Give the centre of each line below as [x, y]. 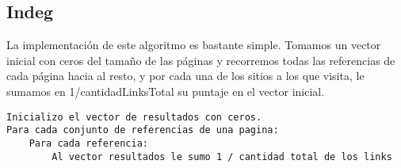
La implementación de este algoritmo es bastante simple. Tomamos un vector [194, 45]
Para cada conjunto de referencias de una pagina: [143, 130]
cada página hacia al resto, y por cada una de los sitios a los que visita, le [185, 76]
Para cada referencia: [88, 143]
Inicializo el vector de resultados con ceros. [134, 117]
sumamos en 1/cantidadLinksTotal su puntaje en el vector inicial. [166, 91]
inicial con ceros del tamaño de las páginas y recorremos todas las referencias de [201, 60]
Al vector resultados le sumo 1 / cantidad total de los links [222, 157]
